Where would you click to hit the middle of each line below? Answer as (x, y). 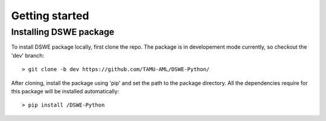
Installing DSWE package (63, 32)
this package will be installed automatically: (65, 91)
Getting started (50, 16)
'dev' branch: (28, 55)
